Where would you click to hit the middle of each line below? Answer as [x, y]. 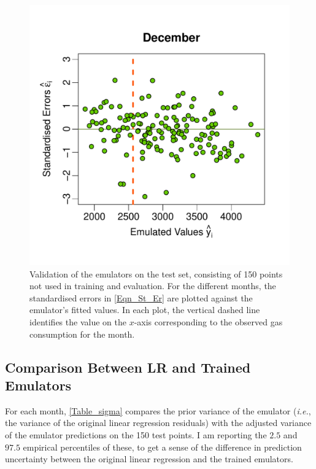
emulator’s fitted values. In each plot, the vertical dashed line [145, 310]
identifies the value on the [78, 321]
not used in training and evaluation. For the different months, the [153, 286]
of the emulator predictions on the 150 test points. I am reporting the [136, 434]
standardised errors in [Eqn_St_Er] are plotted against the [141, 297]
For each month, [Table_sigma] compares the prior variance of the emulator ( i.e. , [158, 410]
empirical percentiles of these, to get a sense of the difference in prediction [162, 447]
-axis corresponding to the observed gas [208, 321]
